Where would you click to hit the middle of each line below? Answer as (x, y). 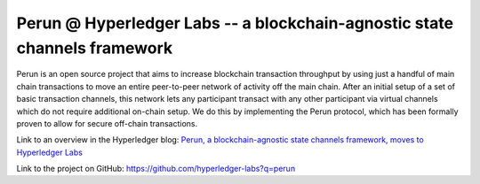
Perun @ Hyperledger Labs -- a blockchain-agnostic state (235, 23)
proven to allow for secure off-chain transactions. (107, 123)
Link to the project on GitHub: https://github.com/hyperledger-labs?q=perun (156, 169)
